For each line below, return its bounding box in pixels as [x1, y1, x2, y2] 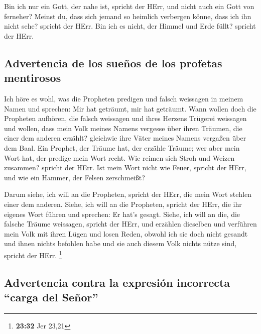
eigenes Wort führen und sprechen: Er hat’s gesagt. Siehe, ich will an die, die [4, 208, 240, 219]
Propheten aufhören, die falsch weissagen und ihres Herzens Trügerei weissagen [4, 113, 247, 124]
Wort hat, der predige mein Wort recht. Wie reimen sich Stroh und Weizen [4, 152, 235, 163]
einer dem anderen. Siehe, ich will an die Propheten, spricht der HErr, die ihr [4, 198, 242, 209]
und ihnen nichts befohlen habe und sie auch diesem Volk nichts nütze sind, [4, 238, 237, 249]
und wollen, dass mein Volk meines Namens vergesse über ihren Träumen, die [4, 123, 242, 133]
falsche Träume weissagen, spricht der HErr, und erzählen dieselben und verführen [4, 218, 257, 229]
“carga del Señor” [4, 289, 98, 304]
